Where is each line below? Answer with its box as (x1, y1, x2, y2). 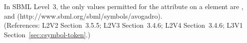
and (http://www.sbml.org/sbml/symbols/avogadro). (4, 11, 162, 21)
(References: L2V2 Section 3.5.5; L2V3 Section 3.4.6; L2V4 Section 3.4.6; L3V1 (4, 20, 243, 30)
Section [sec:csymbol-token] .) (4, 29, 90, 39)
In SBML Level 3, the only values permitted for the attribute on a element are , (4, 1, 244, 11)
